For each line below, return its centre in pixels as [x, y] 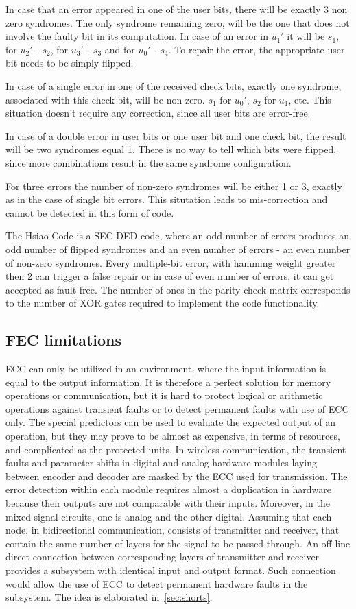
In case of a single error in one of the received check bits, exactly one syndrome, [174, 85]
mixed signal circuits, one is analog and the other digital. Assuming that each [169, 516]
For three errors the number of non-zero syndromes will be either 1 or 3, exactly [174, 186]
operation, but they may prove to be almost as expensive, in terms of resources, [173, 436]
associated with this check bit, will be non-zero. [105, 99]
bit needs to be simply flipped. [70, 63]
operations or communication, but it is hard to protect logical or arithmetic [164, 395]
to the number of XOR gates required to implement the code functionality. [163, 303]
